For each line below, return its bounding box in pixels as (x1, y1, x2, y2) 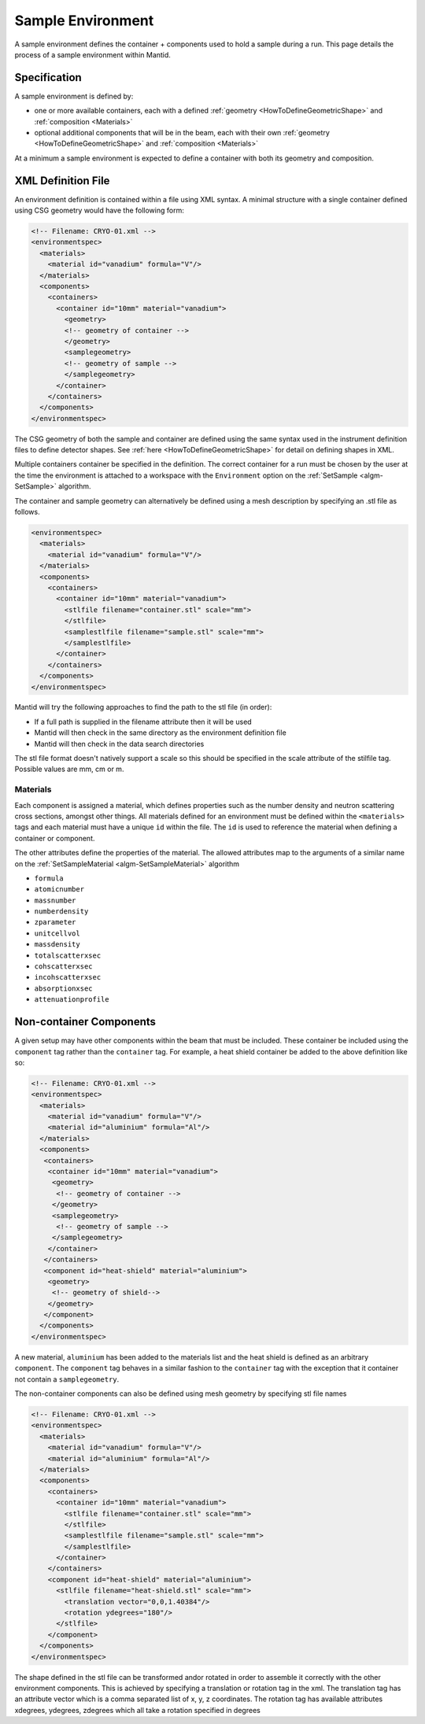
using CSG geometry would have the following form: (14, 205, 184, 216)
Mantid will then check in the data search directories (34, 739, 205, 748)
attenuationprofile (34, 995, 109, 1004)
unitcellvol (34, 928, 80, 938)
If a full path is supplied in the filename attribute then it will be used (34, 717, 252, 726)
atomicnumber (34, 885, 85, 894)
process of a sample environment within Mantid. (14, 50, 171, 59)
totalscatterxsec (34, 951, 102, 960)
